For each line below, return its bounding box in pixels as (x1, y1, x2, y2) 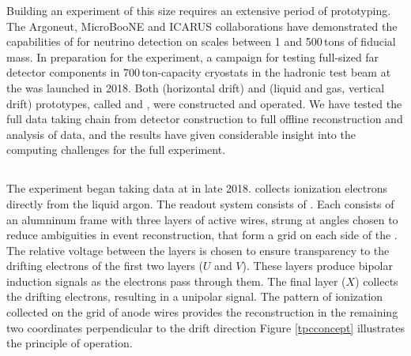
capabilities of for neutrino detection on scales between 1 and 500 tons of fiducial (6, 33, 396, 50)
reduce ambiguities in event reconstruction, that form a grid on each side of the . (6, 227, 398, 243)
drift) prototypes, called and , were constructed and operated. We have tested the (6, 95, 402, 111)
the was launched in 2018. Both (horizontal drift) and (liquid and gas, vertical (6, 79, 385, 96)
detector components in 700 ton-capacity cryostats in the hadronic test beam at (6, 64, 391, 81)
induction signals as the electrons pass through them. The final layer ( (6, 272, 346, 289)
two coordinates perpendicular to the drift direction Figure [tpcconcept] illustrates (6, 319, 405, 335)
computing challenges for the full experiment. (6, 141, 226, 158)
